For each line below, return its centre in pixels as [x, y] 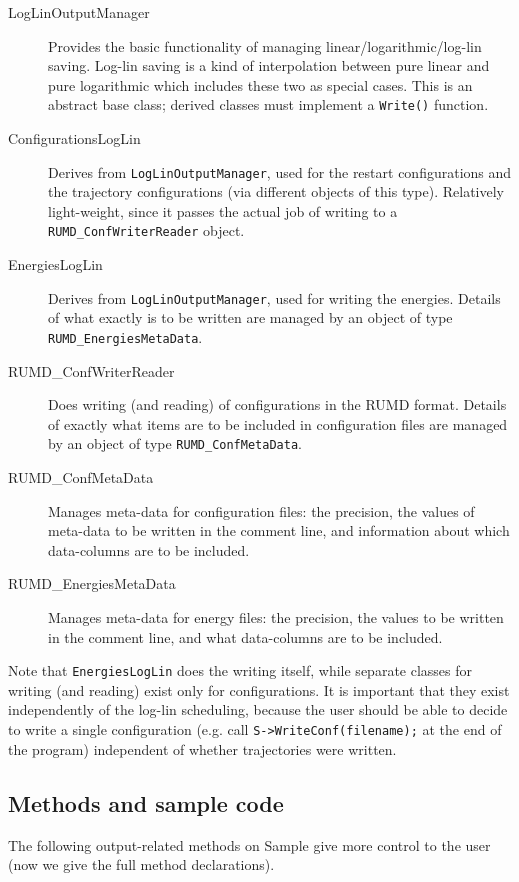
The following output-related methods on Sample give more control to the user [249, 844]
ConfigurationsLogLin [74, 138]
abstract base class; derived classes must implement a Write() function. [268, 104]
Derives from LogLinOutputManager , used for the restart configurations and [280, 171]
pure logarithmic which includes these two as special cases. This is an [260, 84]
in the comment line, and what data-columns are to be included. [245, 636]
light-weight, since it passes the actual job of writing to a [223, 210]
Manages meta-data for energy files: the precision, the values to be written [276, 617]
